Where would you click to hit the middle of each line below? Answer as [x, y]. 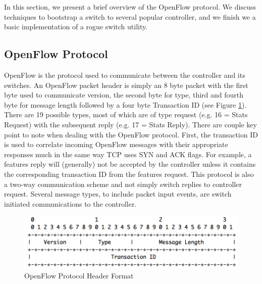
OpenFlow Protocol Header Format [79, 275]
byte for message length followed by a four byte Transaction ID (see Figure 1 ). [125, 104]
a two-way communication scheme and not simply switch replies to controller [123, 184]
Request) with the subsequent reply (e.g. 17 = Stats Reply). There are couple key [130, 124]
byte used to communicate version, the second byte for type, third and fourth [124, 95]
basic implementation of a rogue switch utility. [76, 27]
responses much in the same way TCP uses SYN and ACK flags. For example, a [128, 154]
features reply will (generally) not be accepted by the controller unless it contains [130, 164]
